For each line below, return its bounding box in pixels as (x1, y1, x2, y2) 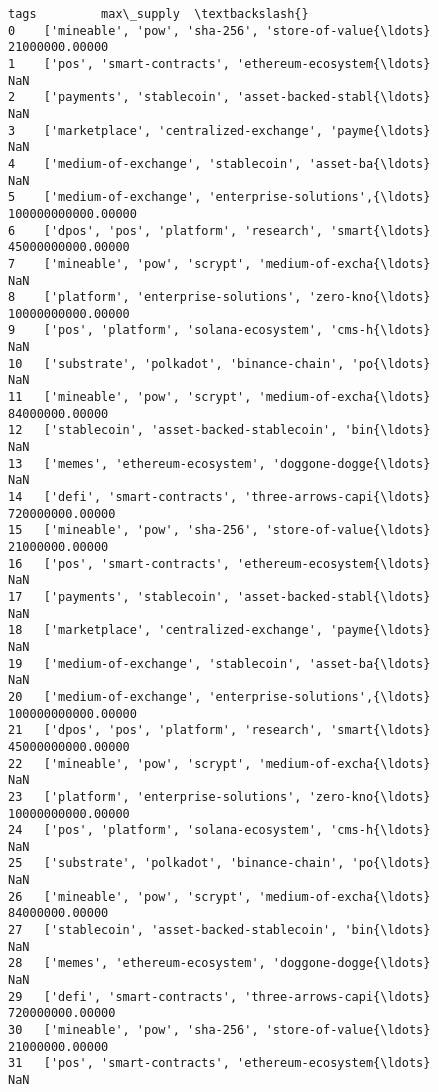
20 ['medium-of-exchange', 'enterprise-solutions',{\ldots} (8, 689, 431, 704)
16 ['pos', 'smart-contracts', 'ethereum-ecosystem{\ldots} (8, 556, 431, 571)
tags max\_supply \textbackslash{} (8, 7, 309, 21)
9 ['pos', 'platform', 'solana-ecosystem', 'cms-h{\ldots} (8, 323, 431, 338)
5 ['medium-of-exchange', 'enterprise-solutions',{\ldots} (8, 190, 431, 205)
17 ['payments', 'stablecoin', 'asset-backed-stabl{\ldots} (8, 589, 431, 604)
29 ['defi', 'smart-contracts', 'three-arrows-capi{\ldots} (8, 989, 431, 1004)
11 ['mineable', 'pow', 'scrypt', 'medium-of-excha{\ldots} (8, 390, 431, 405)
